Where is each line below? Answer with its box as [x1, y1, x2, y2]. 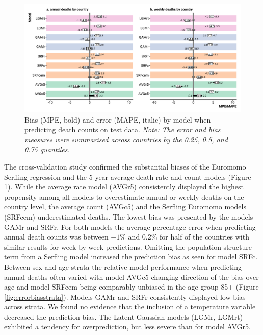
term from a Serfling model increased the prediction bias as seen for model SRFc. [4, 251, 258, 262]
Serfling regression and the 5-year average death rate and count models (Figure [4, 171, 251, 182]
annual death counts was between [4, 231, 109, 242]
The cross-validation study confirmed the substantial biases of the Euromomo [4, 161, 246, 172]
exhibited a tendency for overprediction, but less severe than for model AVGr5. [4, 321, 251, 332]
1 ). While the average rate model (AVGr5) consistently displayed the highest [4, 181, 244, 192]
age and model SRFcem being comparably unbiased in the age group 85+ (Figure [4, 281, 259, 292]
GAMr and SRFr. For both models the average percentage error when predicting [4, 221, 256, 232]
